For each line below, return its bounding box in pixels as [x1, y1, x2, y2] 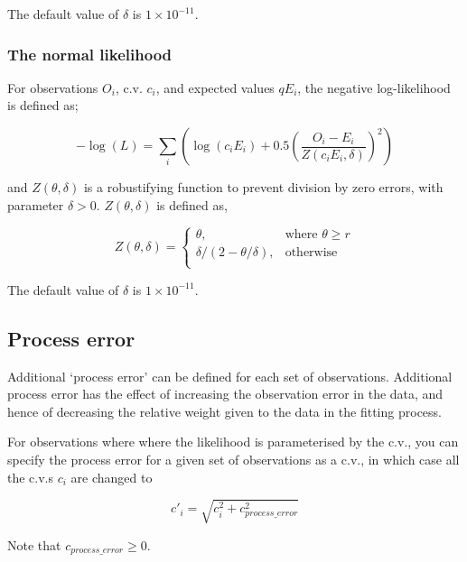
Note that [7, 535, 61, 554]
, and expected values [155, 78, 275, 97]
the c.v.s [7, 467, 54, 486]
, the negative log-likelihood [297, 78, 451, 97]
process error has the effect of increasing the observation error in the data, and [7, 384, 444, 403]
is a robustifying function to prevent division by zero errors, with [83, 178, 444, 196]
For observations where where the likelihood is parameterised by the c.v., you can [7, 432, 459, 451]
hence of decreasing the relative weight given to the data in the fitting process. [7, 401, 442, 420]
